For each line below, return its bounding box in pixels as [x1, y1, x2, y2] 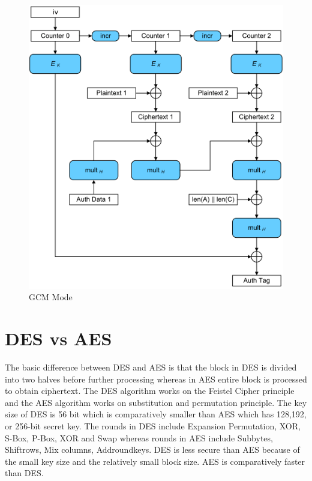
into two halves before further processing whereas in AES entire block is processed [5, 372, 307, 385]
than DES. [5, 467, 44, 479]
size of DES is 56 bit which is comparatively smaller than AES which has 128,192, [5, 408, 307, 420]
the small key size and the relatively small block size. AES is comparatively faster [5, 455, 305, 467]
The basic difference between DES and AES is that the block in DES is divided [5, 360, 297, 373]
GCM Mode [29, 291, 73, 303]
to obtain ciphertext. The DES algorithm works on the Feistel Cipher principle [5, 384, 295, 397]
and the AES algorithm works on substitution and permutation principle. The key [5, 396, 307, 408]
